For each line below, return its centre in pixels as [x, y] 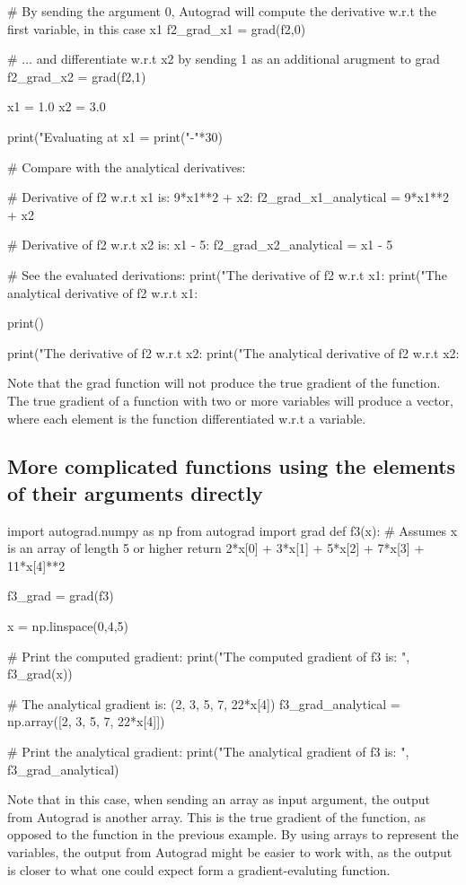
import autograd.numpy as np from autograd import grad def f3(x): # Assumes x [233, 530]
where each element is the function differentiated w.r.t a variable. [187, 418]
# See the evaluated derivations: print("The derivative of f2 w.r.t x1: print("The [227, 274]
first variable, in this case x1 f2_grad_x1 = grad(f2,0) [157, 28]
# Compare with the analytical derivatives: [127, 166]
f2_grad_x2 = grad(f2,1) [77, 76]
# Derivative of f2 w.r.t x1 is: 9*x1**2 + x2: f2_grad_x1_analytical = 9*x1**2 [228, 197]
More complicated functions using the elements [232, 466]
